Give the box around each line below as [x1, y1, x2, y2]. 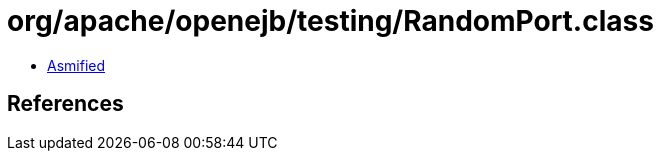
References [7, 91, 124, 117]
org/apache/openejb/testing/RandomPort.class [7, 4, 654, 38]
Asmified [47, 56, 106, 74]
